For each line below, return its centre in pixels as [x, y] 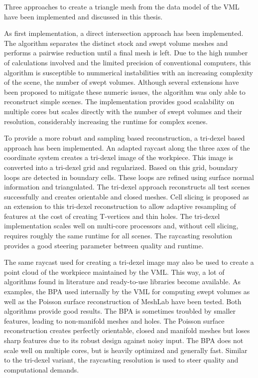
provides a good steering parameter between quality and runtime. [104, 245]
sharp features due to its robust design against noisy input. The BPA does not [124, 340]
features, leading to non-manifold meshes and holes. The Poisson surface [114, 320]
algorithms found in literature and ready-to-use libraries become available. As [123, 282]
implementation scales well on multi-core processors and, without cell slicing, [121, 226]
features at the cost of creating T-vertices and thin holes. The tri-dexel [112, 216]
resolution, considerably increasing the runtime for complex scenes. [106, 121]
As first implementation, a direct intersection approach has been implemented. [124, 33]
